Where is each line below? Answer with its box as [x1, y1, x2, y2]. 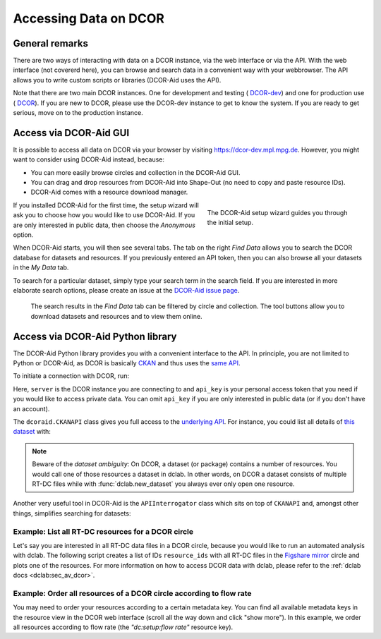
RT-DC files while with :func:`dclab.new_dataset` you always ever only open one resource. [32, 480, 295, 488]
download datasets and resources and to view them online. [30, 312, 202, 320]
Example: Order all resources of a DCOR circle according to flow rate [13, 588, 252, 598]
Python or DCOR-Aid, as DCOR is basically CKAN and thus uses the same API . [13, 359, 241, 367]
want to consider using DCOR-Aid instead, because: [13, 155, 165, 164]
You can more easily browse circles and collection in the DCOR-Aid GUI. [30, 168, 241, 176]
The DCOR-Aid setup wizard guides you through [207, 208, 348, 217]
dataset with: [13, 427, 51, 436]
